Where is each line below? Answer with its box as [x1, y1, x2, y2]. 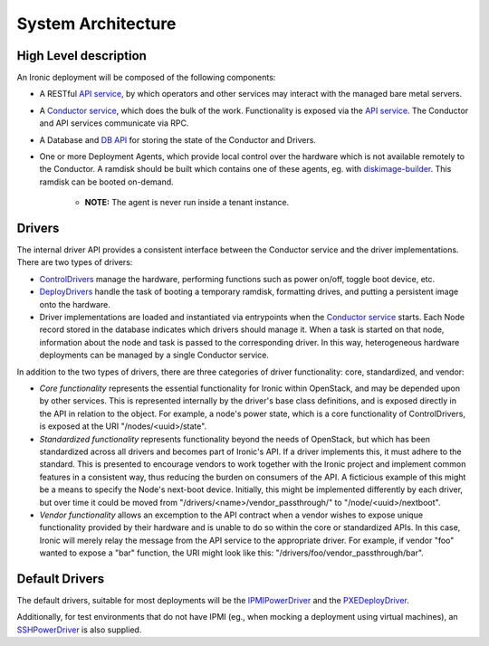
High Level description [16, 48, 147, 63]
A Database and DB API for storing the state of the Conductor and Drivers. [39, 134, 317, 145]
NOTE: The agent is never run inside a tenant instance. [84, 197, 290, 208]
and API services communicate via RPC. [39, 118, 189, 128]
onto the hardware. [39, 299, 110, 309]
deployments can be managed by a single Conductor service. [39, 349, 269, 361]
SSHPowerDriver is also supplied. [16, 624, 142, 635]
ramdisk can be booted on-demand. [39, 176, 174, 187]
